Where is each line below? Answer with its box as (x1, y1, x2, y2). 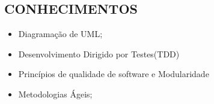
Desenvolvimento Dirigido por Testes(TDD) (18, 47, 180, 60)
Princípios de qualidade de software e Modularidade (18, 68, 209, 80)
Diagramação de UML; (18, 27, 103, 40)
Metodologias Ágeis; (18, 87, 93, 100)
